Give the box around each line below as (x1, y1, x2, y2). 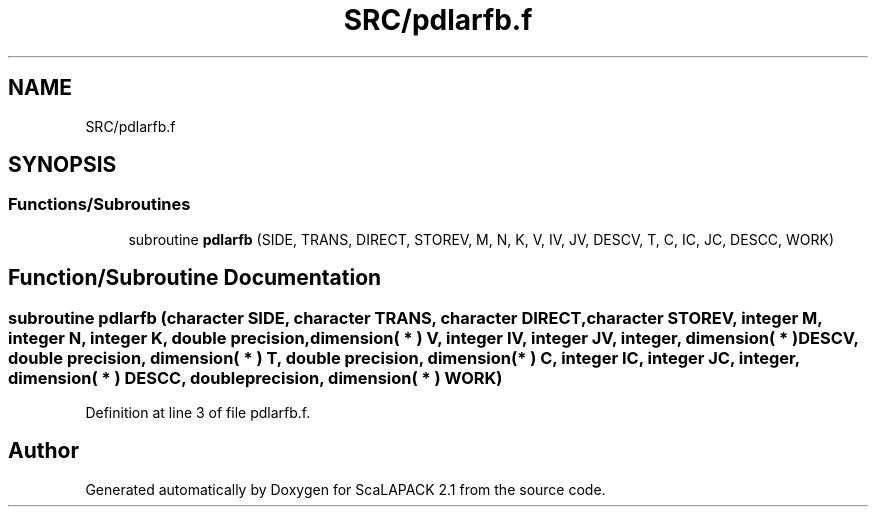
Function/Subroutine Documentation (8, 265, 382, 291)
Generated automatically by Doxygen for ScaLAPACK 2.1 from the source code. (85, 480, 606, 498)
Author (8, 438, 79, 464)
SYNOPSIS (8, 152, 117, 178)
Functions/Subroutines (8, 194, 191, 215)
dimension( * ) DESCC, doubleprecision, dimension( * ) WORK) (8, 367, 503, 388)
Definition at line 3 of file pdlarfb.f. (85, 404, 311, 422)
